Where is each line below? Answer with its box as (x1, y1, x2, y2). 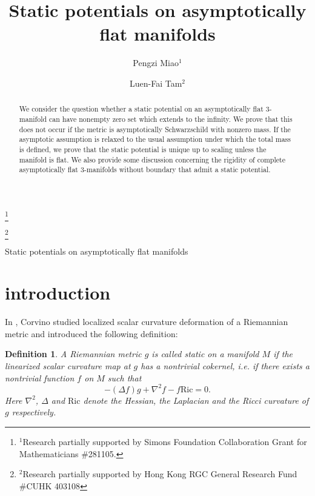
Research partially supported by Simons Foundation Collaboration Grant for (22, 435, 307, 447)
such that (107, 371, 142, 384)
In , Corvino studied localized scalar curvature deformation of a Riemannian (5, 315, 288, 328)
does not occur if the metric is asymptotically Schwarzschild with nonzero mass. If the (19, 124, 291, 134)
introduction (5, 280, 111, 305)
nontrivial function (5, 371, 75, 384)
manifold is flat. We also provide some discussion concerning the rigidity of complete (19, 154, 285, 164)
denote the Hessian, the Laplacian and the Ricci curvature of (83, 394, 309, 406)
